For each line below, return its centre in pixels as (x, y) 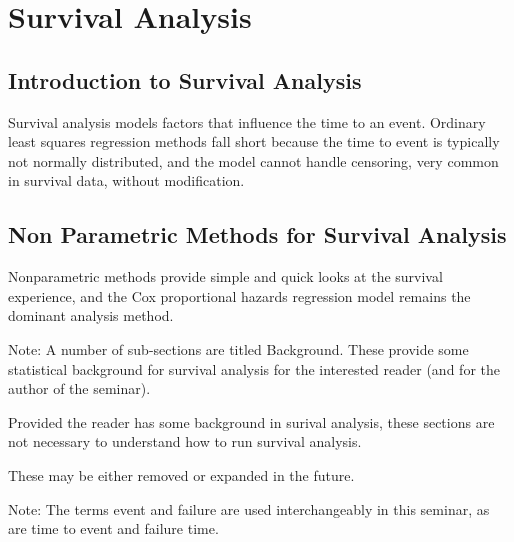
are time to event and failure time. (113, 528)
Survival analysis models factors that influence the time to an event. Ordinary (247, 121)
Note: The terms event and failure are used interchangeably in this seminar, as (249, 508)
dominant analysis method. (91, 315)
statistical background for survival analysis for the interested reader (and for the (254, 368)
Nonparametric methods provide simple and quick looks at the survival (225, 276)
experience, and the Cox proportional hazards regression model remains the (239, 295)
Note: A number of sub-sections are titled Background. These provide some (238, 348)
